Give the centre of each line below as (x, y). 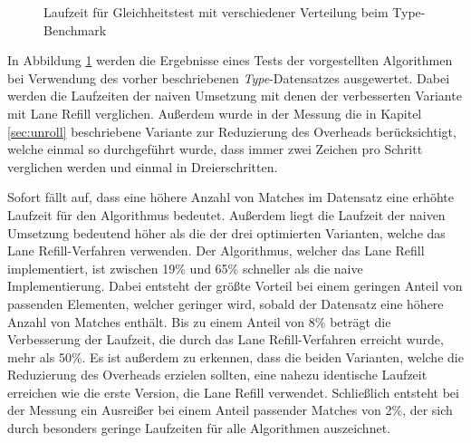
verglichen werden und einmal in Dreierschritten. (143, 166)
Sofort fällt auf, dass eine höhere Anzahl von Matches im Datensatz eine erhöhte (231, 197)
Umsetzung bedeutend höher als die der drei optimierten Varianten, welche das (226, 232)
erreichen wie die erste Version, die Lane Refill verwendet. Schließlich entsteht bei (233, 392)
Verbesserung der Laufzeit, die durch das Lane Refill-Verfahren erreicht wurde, (226, 339)
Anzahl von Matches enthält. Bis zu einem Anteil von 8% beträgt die (199, 321)
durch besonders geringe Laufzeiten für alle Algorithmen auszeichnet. (199, 428)
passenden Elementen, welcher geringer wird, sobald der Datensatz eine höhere (226, 303)
